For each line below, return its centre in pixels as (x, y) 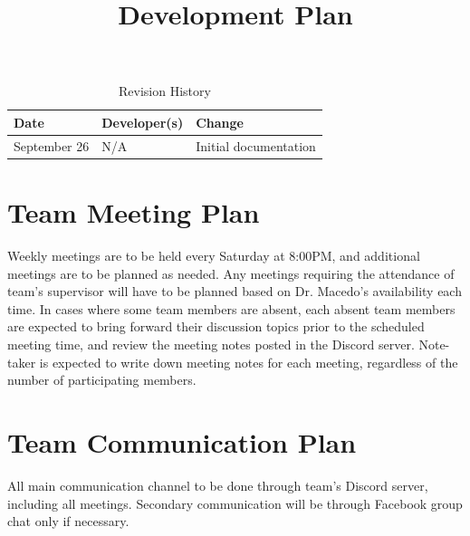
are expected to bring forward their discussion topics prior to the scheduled (216, 326)
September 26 (52, 145)
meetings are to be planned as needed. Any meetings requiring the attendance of (231, 273)
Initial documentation (256, 145)
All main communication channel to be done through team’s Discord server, (218, 485)
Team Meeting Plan (134, 212)
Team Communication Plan (182, 441)
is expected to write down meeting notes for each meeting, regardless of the (249, 362)
